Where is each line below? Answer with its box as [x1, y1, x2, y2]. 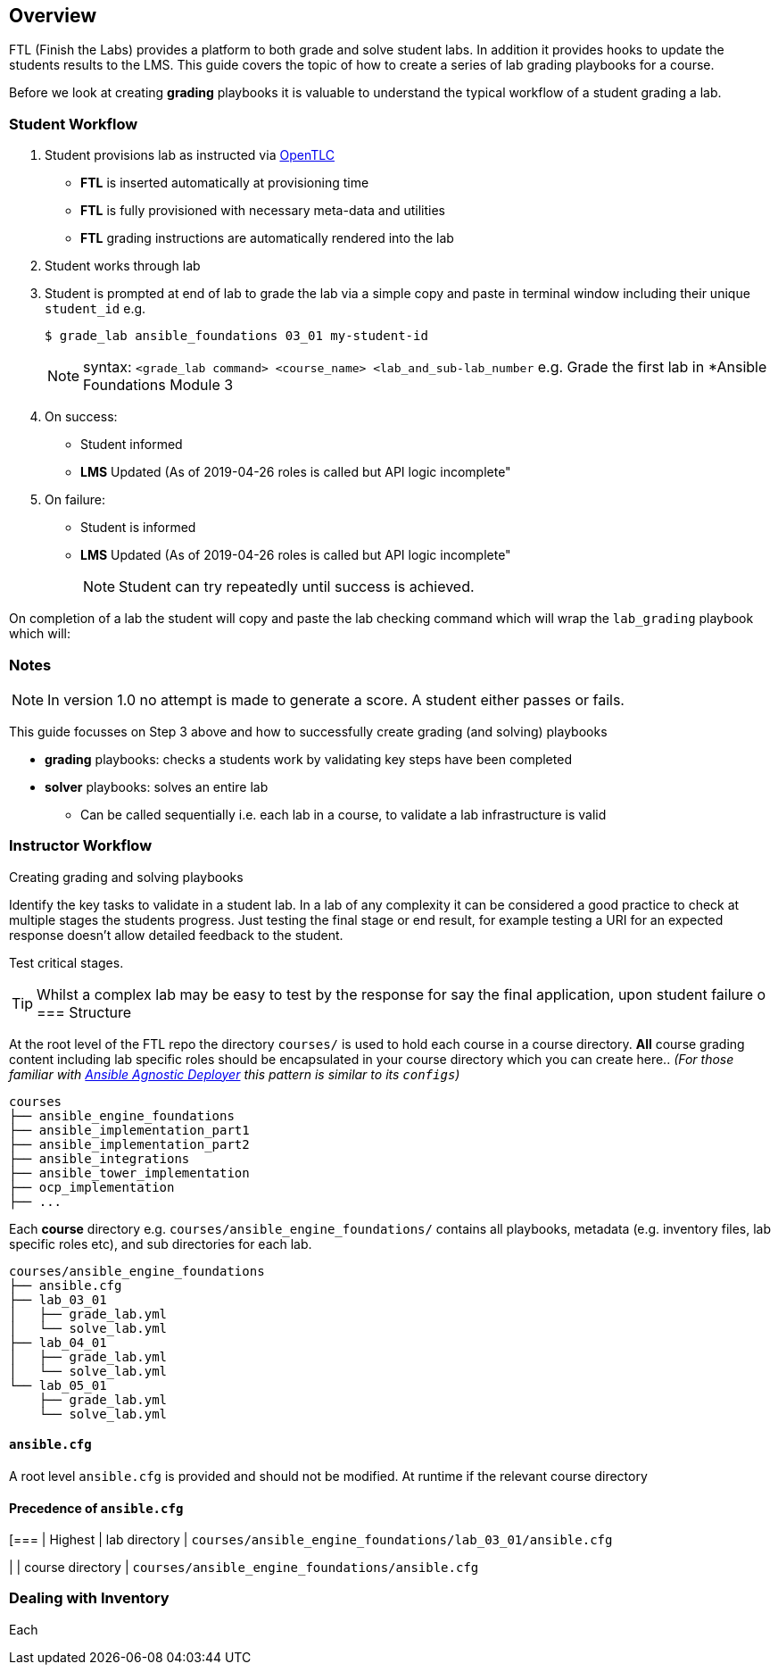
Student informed [80, 437, 183, 453]
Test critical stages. [9, 954, 124, 970]
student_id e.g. [45, 301, 146, 317]
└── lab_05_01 [9, 1377, 107, 1393]
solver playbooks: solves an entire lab [45, 778, 269, 794]
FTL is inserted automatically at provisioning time [80, 175, 369, 191]
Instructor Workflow [9, 836, 153, 855]
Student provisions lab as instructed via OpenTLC [45, 147, 335, 163]
